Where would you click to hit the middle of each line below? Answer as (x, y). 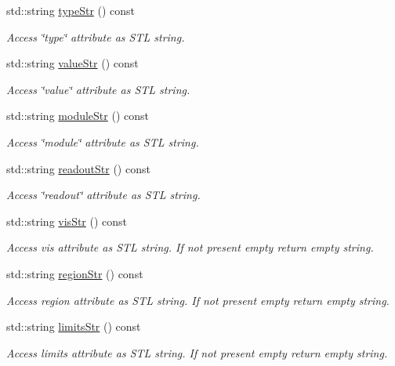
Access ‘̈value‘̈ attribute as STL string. (98, 89)
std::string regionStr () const (75, 273)
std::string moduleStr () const (78, 116)
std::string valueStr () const (72, 63)
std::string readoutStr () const (78, 168)
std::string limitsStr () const (74, 326)
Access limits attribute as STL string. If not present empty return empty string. (197, 352)
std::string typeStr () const (71, 10)
